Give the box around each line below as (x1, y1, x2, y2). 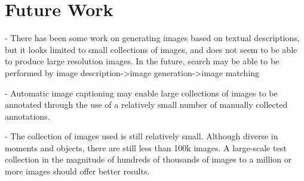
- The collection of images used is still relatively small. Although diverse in (5, 130, 278, 142)
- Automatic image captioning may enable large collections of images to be (5, 86, 278, 99)
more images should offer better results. (5, 165, 150, 177)
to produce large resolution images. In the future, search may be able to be (5, 55, 280, 67)
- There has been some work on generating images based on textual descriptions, (5, 32, 300, 44)
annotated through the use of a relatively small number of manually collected (5, 98, 288, 111)
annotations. (5, 110, 50, 122)
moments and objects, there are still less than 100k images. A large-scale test (5, 141, 287, 154)
